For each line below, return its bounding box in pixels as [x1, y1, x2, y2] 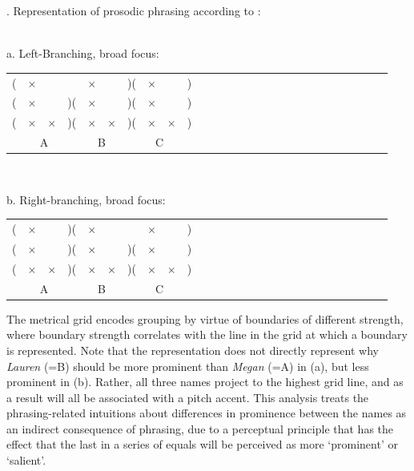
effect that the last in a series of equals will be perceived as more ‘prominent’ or [6, 436, 398, 453]
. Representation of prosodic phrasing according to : [6, 2, 261, 18]
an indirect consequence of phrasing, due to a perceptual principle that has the [6, 420, 394, 437]
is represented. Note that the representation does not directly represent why [6, 341, 379, 358]
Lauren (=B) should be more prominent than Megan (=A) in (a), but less [6, 357, 369, 374]
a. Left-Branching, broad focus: [6, 45, 159, 62]
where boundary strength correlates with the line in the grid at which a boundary [6, 326, 408, 343]
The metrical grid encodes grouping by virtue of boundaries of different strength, [6, 310, 404, 327]
